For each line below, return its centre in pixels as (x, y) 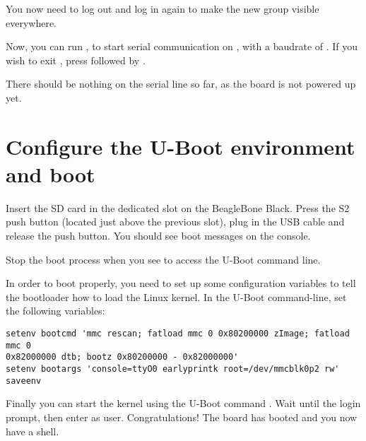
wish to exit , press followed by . (76, 60)
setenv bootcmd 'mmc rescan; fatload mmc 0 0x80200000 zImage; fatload (178, 334)
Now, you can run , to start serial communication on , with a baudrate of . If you (182, 46)
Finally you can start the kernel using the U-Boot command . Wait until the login (183, 403)
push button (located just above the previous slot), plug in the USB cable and (175, 222)
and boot (51, 174)
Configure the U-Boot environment (181, 146)
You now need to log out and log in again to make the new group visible (163, 8)
